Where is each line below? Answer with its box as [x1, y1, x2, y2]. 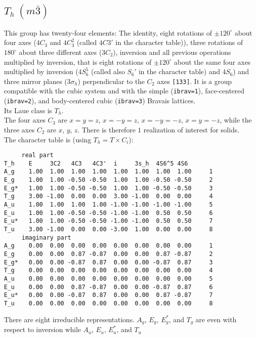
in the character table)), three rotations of [115, 37, 243, 47]
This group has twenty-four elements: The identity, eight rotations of [4, 27, 212, 38]
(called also [91, 66, 125, 77]
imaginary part [21, 234, 72, 241]
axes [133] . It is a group [157, 76, 232, 86]
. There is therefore [77, 124, 136, 134]
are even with [195, 314, 237, 324]
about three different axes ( [19, 47, 102, 57]
